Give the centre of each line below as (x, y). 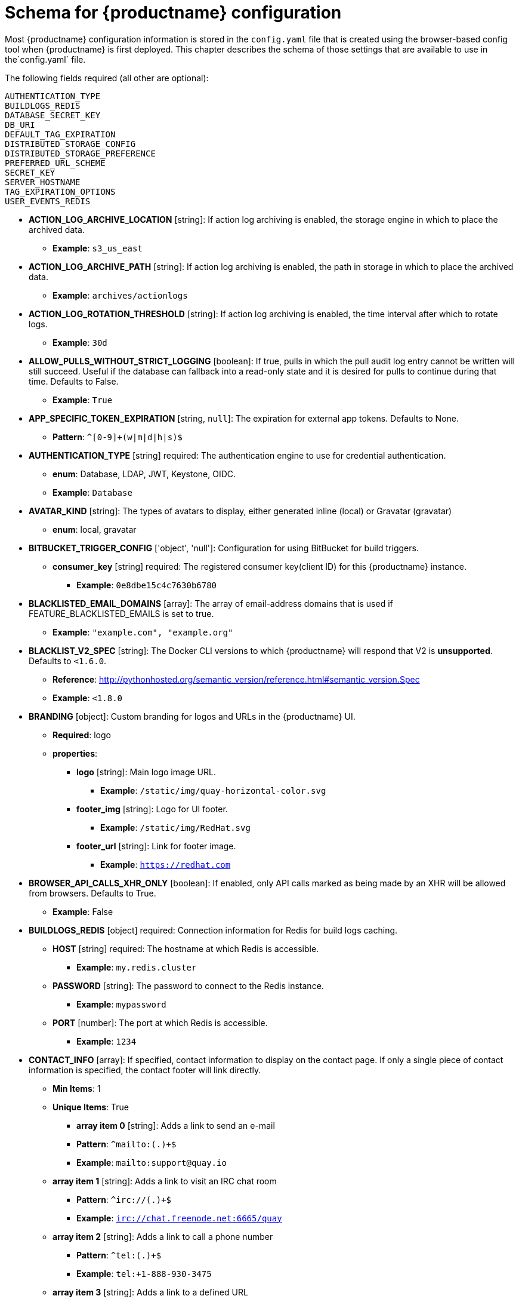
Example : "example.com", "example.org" (143, 632)
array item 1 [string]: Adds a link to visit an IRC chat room (165, 1181)
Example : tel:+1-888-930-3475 (144, 1273)
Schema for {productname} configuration (173, 13)
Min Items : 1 (77, 1088)
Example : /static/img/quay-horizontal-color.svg (213, 790)
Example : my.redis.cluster (137, 967)
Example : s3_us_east (98, 248)
